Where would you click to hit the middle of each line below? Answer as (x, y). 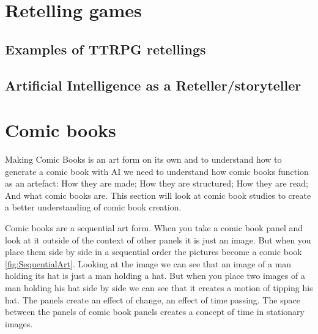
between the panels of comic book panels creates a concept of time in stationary (155, 312)
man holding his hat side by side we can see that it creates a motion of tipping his (159, 288)
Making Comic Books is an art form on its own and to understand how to (143, 159)
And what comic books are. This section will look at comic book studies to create (158, 195)
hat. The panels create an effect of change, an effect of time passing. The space (153, 299)
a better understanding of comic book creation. (93, 207)
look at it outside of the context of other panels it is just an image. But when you (158, 239)
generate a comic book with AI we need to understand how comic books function (157, 171)
